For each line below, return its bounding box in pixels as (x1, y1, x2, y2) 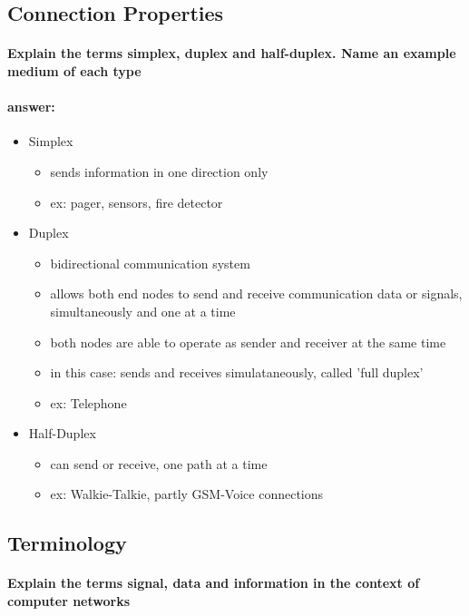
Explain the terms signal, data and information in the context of (7, 573, 420, 592)
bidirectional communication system (50, 253, 250, 272)
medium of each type (7, 61, 142, 80)
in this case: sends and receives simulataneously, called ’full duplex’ (50, 363, 424, 382)
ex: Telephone (50, 393, 127, 412)
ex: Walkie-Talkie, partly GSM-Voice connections (50, 484, 324, 504)
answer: (7, 97, 55, 116)
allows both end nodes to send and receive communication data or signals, (50, 284, 463, 303)
